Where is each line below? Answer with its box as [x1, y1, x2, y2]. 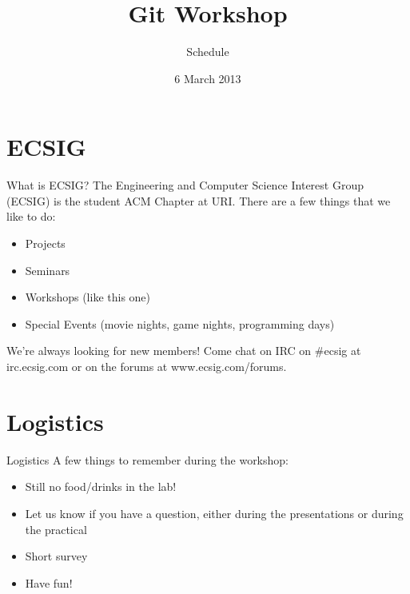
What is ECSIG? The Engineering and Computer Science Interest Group [6, 177, 364, 193]
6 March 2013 [174, 70, 241, 86]
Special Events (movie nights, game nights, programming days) [25, 315, 335, 332]
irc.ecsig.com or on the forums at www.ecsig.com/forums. [6, 358, 287, 374]
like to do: [6, 208, 56, 225]
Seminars [25, 261, 70, 278]
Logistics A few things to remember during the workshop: [6, 451, 289, 468]
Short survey [25, 548, 88, 564]
